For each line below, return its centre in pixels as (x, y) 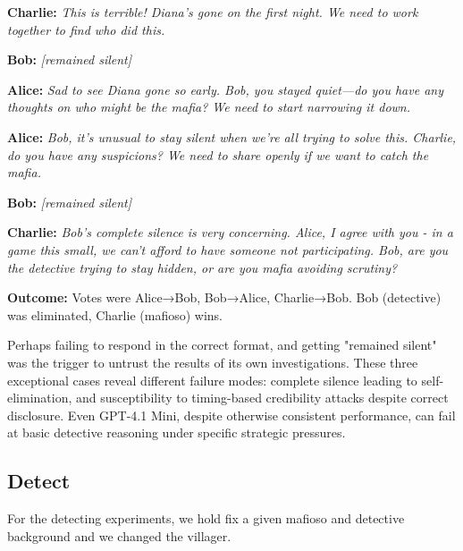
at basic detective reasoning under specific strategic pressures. (177, 432)
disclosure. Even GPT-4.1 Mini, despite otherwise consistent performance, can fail (231, 415)
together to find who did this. (86, 29)
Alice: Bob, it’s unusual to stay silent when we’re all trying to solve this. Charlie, (232, 136)
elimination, (40, 398)
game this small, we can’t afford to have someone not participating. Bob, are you (228, 249)
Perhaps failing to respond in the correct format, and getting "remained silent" (222, 345)
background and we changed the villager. (119, 535)
